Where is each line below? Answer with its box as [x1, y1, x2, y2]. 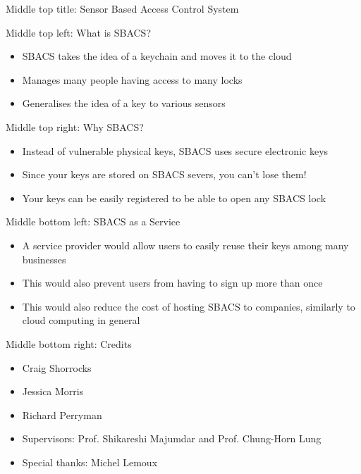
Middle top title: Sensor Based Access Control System [6, 1, 239, 15]
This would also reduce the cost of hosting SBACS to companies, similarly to [22, 299, 355, 313]
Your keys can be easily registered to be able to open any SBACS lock [22, 190, 326, 205]
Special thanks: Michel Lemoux [22, 454, 158, 469]
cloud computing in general [22, 313, 140, 328]
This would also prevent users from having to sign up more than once [22, 275, 323, 290]
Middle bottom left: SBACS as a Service [6, 214, 180, 229]
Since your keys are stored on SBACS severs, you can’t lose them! [22, 167, 307, 182]
